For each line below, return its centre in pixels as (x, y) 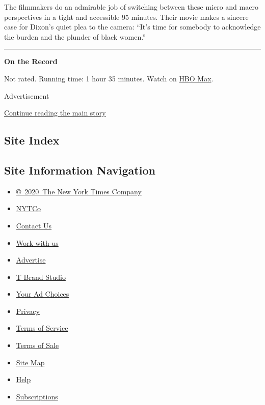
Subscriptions (37, 396)
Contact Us (34, 225)
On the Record (31, 61)
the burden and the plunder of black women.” (75, 36)
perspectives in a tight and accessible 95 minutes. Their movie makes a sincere (126, 17)
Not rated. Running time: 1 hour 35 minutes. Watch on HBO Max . (109, 78)
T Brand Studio (41, 277)
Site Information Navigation (80, 170)
